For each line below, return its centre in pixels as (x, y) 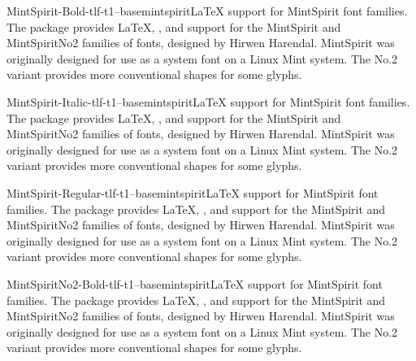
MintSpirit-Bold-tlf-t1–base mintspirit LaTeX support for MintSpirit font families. (207, 11)
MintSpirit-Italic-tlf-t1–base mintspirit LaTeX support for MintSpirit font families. (208, 101)
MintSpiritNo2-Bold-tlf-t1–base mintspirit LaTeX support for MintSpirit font (195, 283)
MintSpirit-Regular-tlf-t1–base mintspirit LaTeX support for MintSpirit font (193, 192)
